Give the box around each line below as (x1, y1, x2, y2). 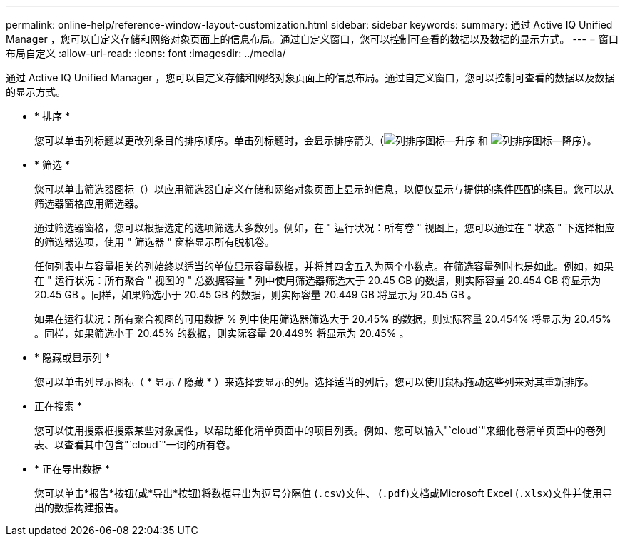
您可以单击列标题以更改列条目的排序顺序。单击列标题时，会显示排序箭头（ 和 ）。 (34, 134, 597, 146)
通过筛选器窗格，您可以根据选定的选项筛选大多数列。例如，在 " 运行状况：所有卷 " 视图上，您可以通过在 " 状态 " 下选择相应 (34, 221, 615, 234)
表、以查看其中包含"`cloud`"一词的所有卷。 (34, 438, 236, 451)
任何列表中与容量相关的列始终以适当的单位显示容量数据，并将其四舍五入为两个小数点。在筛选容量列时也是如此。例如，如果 (34, 260, 614, 272)
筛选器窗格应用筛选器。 (34, 197, 144, 209)
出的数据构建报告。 (34, 501, 124, 513)
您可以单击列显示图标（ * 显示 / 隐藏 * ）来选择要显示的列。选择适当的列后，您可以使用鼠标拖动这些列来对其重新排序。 (34, 376, 594, 388)
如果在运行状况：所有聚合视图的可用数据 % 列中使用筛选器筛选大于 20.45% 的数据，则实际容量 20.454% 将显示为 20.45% (34, 313, 611, 325)
